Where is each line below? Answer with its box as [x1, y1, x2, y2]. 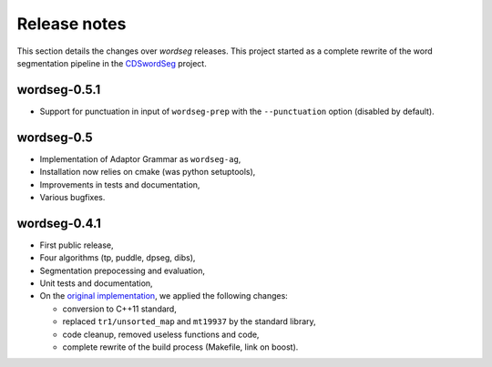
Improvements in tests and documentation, [39, 178, 200, 190]
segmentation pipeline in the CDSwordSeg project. [16, 57, 207, 68]
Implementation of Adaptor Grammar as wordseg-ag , [39, 153, 241, 164]
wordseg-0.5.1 [16, 82, 101, 97]
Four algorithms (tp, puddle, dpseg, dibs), [39, 252, 196, 263]
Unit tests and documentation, [39, 278, 154, 289]
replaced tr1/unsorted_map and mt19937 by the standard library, [62, 316, 316, 327]
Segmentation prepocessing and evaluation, [39, 265, 205, 276]
